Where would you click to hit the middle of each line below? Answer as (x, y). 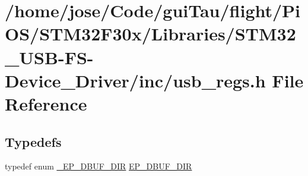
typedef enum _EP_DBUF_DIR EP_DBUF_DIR (99, 166)
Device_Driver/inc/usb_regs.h (135, 80)
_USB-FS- (49, 57)
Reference (46, 103)
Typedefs (33, 141)
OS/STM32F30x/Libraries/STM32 (150, 34)
